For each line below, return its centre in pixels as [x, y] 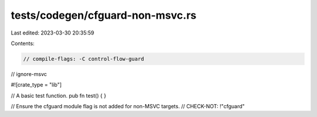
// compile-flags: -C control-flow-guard [84, 59]
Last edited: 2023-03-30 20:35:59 [53, 33]
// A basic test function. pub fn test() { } [59, 95]
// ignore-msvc [29, 74]
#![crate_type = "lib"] [36, 85]
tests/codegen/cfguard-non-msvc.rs [104, 15]
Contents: [23, 43]
